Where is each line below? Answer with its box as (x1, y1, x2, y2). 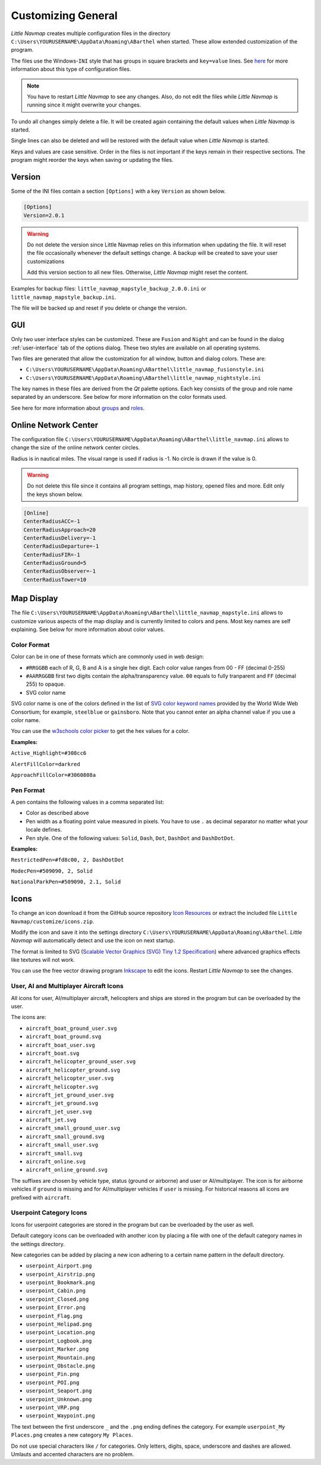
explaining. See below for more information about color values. (11, 626, 165, 633)
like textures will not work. (11, 956, 75, 964)
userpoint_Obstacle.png (26, 1362, 95, 1369)
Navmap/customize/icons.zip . (11, 917, 95, 925)
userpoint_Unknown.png (26, 1396, 92, 1402)
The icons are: (11, 1014, 46, 1021)
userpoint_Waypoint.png (26, 1413, 95, 1419)
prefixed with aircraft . (11, 1194, 71, 1201)
